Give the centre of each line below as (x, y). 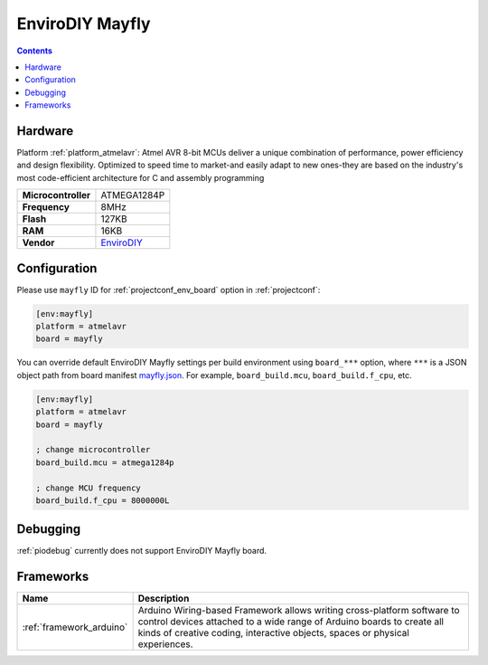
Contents (35, 51)
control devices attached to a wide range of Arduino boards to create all (291, 622)
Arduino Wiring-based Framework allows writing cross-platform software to (299, 611)
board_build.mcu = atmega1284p (105, 462)
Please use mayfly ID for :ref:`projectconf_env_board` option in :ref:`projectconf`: (169, 290)
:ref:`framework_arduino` (75, 627)
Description (164, 599)
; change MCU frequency (89, 488)
